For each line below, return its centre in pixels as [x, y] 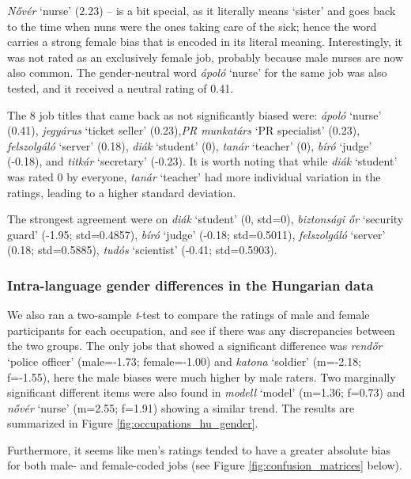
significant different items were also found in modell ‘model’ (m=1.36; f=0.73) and [206, 392]
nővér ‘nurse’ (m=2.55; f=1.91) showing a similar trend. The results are [181, 407]
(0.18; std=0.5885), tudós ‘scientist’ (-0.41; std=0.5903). [142, 250]
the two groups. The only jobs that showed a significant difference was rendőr [195, 346]
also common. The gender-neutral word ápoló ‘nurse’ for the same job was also [197, 72]
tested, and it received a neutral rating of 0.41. [121, 87]
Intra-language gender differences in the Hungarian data [190, 285]
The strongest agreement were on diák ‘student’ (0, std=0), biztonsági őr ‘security [205, 219]
